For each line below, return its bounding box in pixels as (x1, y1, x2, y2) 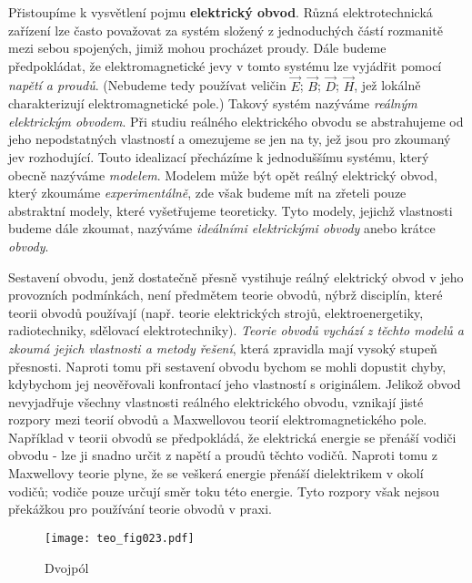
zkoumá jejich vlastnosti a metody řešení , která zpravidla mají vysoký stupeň (8, 338, 437, 357)
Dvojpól (45, 557, 89, 577)
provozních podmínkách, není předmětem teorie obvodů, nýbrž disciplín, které (8, 285, 443, 304)
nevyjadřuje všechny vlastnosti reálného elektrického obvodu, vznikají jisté (8, 392, 424, 411)
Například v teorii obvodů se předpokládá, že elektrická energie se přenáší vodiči (8, 427, 457, 446)
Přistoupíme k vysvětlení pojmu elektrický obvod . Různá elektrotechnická (8, 3, 433, 21)
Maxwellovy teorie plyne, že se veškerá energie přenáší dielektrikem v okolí (8, 464, 424, 483)
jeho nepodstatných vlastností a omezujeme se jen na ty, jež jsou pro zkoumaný (8, 129, 451, 148)
